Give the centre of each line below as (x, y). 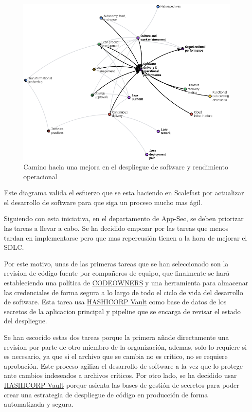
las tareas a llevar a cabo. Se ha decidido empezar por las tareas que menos (116, 228)
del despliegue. (26, 321)
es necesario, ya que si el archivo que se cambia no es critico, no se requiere (116, 356)
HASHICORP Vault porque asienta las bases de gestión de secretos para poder (122, 384)
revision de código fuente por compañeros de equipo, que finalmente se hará (117, 273)
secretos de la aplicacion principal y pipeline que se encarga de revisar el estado (122, 311)
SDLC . (14, 247)
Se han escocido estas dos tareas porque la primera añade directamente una (117, 337)
